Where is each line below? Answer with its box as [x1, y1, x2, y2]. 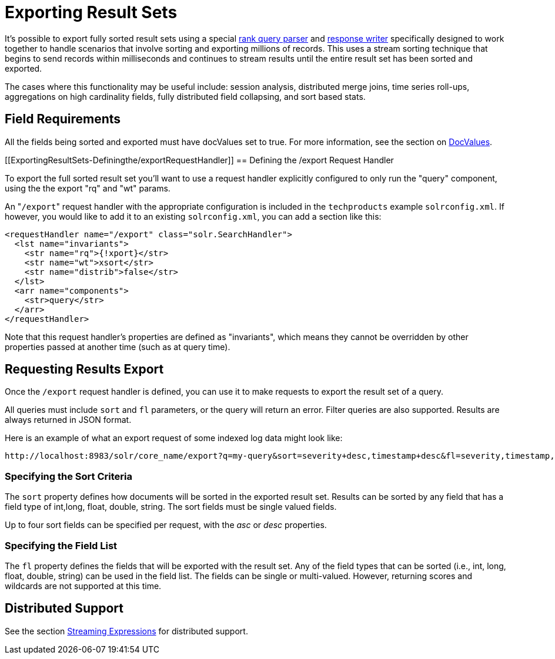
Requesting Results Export [5, 362, 164, 377]
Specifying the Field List [5, 539, 118, 552]
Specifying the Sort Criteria [5, 470, 132, 482]
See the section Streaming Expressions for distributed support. [5, 626, 248, 636]
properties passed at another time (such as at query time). [5, 341, 230, 352]
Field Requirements [5, 112, 121, 127]
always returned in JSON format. [5, 415, 132, 425]
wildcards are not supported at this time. [5, 580, 162, 591]
